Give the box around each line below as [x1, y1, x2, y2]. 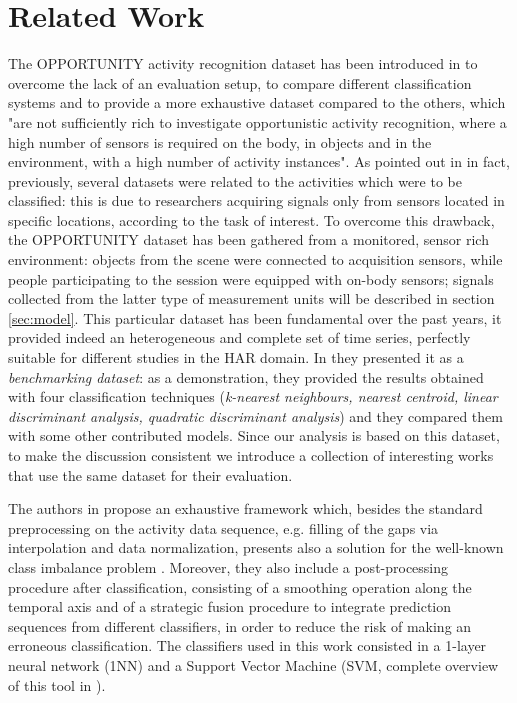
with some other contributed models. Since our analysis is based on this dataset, [8, 425, 500, 446]
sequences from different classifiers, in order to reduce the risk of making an [8, 615, 472, 636]
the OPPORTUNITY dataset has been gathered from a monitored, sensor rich [8, 229, 489, 250]
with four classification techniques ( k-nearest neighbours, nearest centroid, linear [8, 386, 498, 407]
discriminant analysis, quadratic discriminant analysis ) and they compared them [8, 405, 503, 426]
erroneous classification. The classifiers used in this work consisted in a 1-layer [8, 635, 487, 656]
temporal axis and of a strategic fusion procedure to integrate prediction [8, 596, 452, 617]
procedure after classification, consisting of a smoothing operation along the [8, 576, 472, 597]
